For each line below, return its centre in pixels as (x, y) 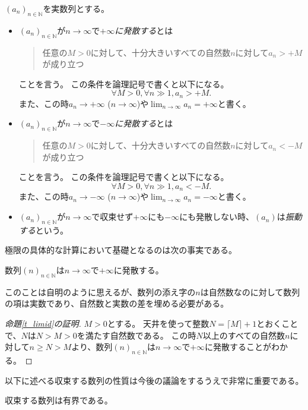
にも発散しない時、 (217, 217)
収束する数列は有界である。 (59, 400)
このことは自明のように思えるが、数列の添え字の (100, 291)
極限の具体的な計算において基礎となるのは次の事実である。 (121, 250)
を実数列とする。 (76, 8)
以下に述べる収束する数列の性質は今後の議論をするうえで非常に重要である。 (154, 380)
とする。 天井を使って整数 (158, 324)
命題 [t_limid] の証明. (43, 324)
